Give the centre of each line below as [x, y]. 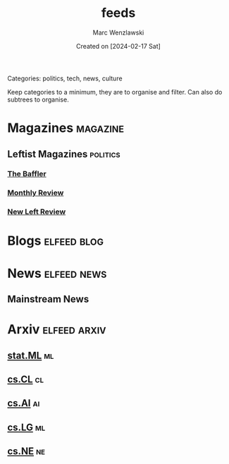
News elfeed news [57, 273]
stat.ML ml [31, 355]
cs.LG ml [26, 427]
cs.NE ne [26, 452]
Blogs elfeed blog [56, 241]
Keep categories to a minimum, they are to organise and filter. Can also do [115, 92]
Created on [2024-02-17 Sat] [118, 46]
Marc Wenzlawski [118, 32]
